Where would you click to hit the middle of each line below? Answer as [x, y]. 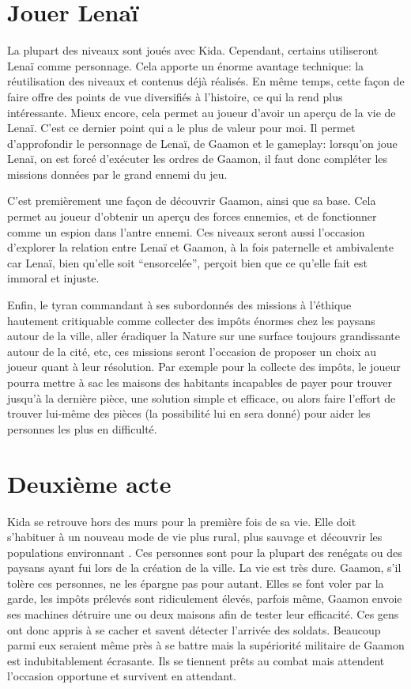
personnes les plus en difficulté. [82, 428]
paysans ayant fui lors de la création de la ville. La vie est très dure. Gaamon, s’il [204, 568]
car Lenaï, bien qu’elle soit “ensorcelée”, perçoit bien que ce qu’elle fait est [187, 262]
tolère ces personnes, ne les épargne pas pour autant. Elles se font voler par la [196, 583]
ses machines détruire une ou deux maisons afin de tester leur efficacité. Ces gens [203, 614]
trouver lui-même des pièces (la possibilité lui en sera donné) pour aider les [189, 413]
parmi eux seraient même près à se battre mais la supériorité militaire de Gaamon [206, 645]
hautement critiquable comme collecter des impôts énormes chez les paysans [191, 320]
